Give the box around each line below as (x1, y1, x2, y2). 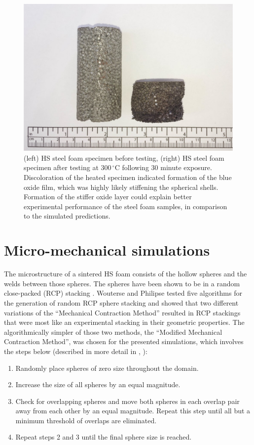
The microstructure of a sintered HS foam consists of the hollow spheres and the (4, 268, 247, 279)
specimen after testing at (24, 162, 99, 173)
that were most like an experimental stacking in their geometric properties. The (4, 317, 245, 327)
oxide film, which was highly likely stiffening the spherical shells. (24, 181, 218, 192)
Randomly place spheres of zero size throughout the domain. (15, 362, 199, 373)
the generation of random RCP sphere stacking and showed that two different (4, 297, 239, 308)
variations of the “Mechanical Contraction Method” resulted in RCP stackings (4, 307, 241, 317)
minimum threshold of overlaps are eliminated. (15, 415, 157, 425)
